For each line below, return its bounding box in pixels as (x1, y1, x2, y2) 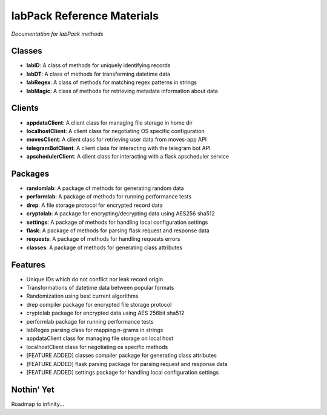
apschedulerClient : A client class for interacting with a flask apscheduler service (26, 153, 230, 160)
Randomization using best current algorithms (26, 292, 139, 299)
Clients (11, 103, 39, 113)
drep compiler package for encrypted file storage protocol (26, 301, 172, 308)
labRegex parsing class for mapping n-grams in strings (26, 326, 163, 333)
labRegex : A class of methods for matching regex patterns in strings (26, 79, 197, 86)
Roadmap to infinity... (11, 400, 65, 408)
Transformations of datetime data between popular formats (26, 284, 174, 292)
